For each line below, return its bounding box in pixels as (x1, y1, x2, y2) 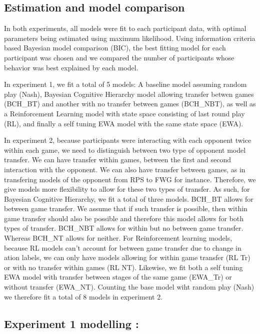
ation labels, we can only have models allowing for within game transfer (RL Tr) (4, 252, 250, 263)
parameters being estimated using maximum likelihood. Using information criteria (4, 32, 255, 43)
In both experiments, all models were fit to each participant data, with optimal (4, 23, 246, 33)
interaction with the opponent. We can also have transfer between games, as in (4, 164, 245, 174)
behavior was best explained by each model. (4, 62, 138, 72)
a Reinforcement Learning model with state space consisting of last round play (4, 108, 245, 118)
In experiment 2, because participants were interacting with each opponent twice (4, 135, 251, 145)
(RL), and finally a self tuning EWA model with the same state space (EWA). (4, 118, 243, 128)
